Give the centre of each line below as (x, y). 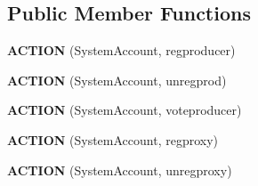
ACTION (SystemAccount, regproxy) (113, 139)
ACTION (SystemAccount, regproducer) (121, 50)
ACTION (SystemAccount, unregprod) (117, 80)
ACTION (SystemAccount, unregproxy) (120, 170)
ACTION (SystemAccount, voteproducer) (125, 110)
